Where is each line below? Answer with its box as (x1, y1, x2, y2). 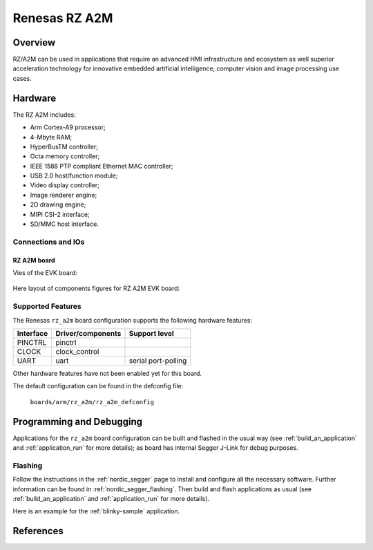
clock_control (55, 346, 99, 356)
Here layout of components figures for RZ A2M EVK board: (12, 284, 180, 293)
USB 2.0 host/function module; (30, 171, 118, 180)
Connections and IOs (12, 237, 85, 247)
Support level (128, 328, 174, 338)
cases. (12, 74, 32, 82)
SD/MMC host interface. (30, 220, 99, 228)
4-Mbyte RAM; (30, 133, 73, 141)
